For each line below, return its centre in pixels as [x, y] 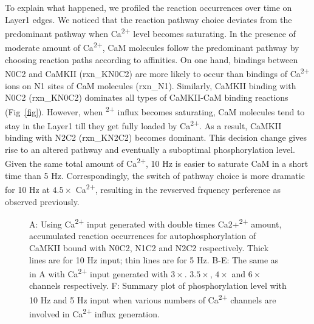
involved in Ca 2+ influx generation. [94, 313]
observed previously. [42, 201]
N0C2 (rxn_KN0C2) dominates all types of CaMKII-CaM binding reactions [147, 97]
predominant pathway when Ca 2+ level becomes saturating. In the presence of [150, 32]
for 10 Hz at [27, 189]
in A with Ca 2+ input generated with [99, 273]
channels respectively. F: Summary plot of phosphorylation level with [158, 285]
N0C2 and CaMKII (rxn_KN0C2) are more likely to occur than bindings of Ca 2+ [157, 73]
